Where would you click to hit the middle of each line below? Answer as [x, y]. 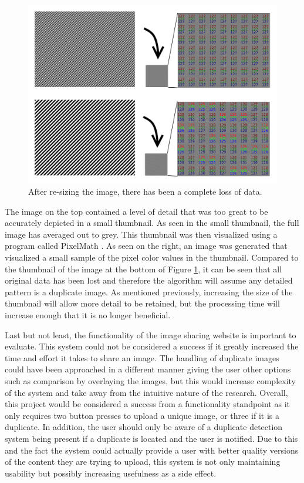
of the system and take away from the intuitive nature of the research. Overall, [146, 392]
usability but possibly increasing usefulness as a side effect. [111, 473]
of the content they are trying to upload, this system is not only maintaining [143, 462]
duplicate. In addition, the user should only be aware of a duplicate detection [144, 427]
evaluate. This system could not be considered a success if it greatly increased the [152, 346]
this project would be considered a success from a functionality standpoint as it [147, 404]
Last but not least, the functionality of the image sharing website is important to [151, 334]
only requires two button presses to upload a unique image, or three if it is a [142, 415]
